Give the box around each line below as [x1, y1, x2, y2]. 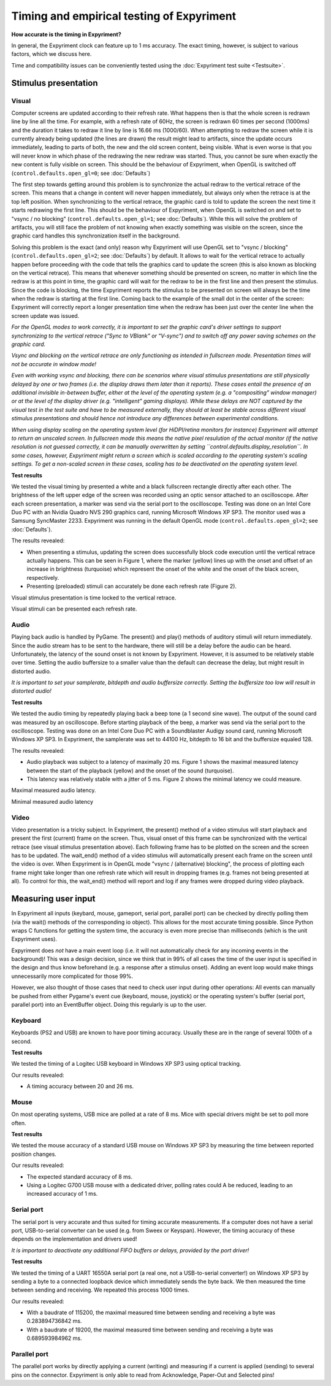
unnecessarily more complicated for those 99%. [11, 972, 134, 980]
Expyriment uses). [11, 936, 58, 943]
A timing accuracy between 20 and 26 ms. [26, 1083, 134, 1090]
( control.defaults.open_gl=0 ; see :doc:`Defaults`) [11, 169, 151, 177]
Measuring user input [11, 893, 96, 904]
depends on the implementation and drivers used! [11, 1235, 137, 1242]
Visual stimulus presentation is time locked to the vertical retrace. [11, 594, 177, 601]
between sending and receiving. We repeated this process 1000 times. [11, 1286, 189, 1294]
